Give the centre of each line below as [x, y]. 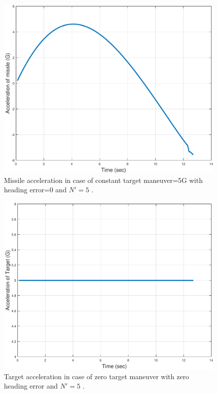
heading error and [31, 386]
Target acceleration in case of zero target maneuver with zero [97, 376]
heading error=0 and [35, 190]
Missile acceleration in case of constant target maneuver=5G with [103, 180]
